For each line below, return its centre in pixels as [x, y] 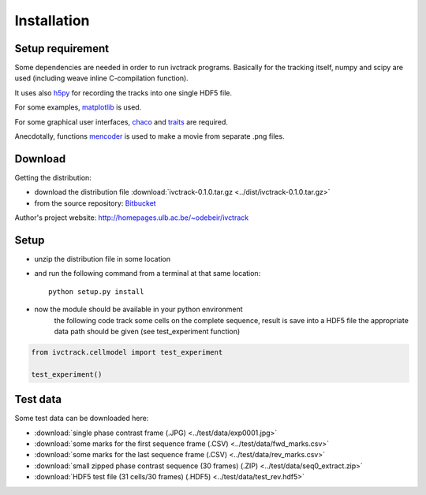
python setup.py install [96, 291]
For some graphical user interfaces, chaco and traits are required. [121, 121]
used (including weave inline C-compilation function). [101, 78]
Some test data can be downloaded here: [82, 419]
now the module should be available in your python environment [139, 309]
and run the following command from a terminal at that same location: [148, 274]
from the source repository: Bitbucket [95, 203]
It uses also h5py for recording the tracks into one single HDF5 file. [123, 93]
